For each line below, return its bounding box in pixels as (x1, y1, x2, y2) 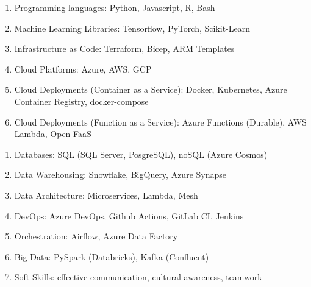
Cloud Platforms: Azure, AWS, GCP (14, 62, 152, 75)
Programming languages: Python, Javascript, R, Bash (14, 1, 215, 13)
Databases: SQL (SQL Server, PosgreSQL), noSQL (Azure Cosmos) (14, 147, 268, 160)
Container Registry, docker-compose (14, 94, 149, 107)
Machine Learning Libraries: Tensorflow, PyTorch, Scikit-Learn (14, 21, 250, 34)
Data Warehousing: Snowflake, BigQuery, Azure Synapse (14, 168, 226, 181)
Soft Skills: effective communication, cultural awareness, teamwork (14, 271, 262, 283)
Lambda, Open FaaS (14, 127, 91, 140)
